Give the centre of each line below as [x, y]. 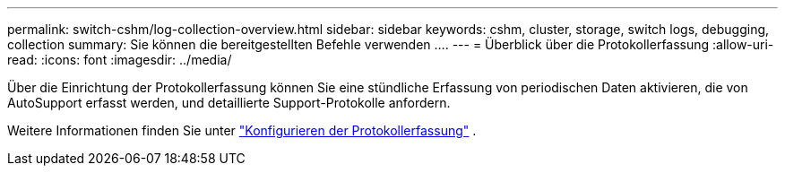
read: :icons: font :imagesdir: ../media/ [120, 60]
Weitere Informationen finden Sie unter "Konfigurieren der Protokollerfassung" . [242, 130]
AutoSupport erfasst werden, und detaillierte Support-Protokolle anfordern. [229, 103]
